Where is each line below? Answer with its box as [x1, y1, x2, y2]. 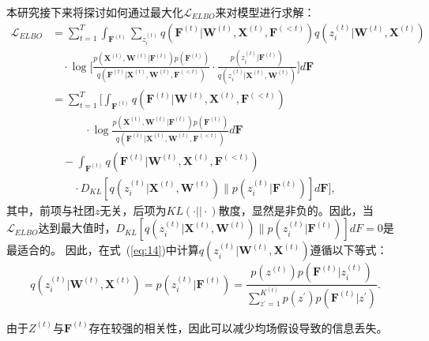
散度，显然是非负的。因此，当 [218, 201, 374, 218]
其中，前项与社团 [6, 201, 95, 218]
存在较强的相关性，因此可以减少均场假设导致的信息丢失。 [88, 319, 388, 335]
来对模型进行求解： [215, 4, 315, 20]
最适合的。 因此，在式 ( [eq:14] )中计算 [6, 242, 199, 258]
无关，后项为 [100, 201, 167, 218]
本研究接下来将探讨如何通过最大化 [6, 4, 183, 20]
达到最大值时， [38, 219, 116, 236]
